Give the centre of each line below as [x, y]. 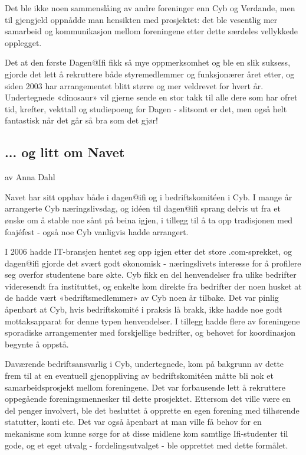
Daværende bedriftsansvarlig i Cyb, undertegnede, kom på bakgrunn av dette [144, 364]
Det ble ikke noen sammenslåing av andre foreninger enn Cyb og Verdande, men [150, 8]
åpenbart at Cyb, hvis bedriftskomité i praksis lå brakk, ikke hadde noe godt [144, 309]
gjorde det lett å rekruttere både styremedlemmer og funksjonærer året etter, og [150, 74]
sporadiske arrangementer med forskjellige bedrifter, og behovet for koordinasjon [150, 332]
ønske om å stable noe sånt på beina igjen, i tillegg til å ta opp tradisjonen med [149, 220]
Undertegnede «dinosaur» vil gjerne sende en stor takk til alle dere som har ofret [151, 97]
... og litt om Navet [65, 152]
